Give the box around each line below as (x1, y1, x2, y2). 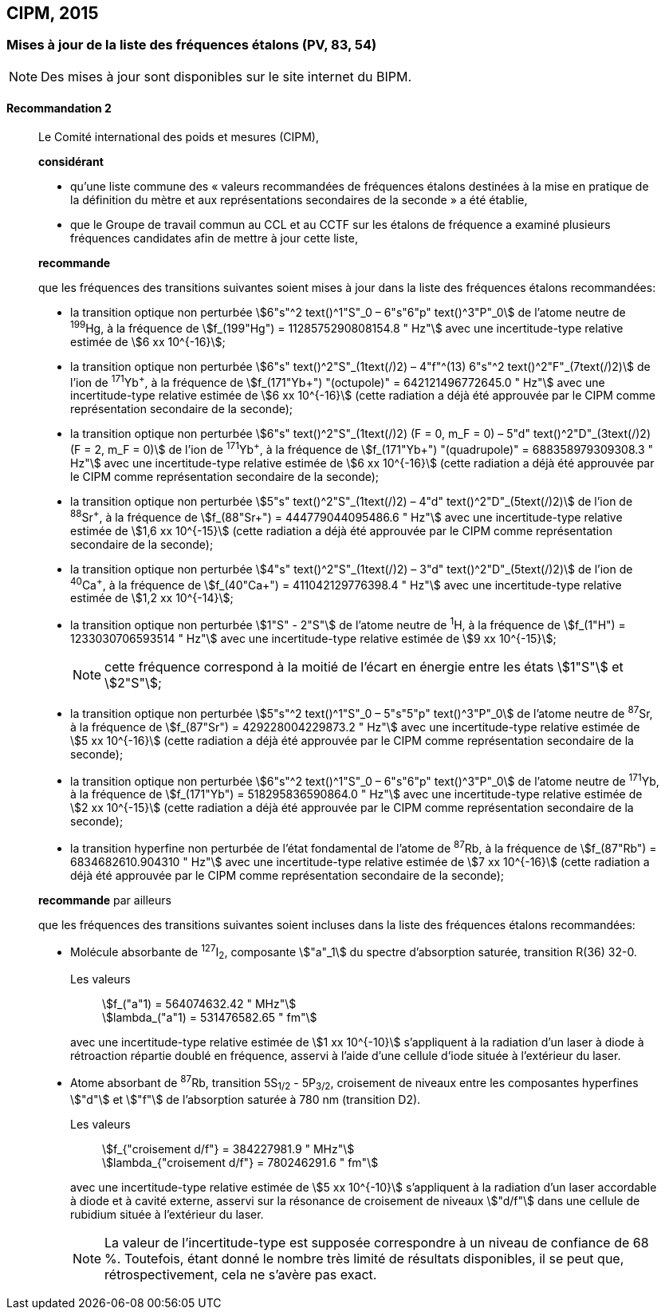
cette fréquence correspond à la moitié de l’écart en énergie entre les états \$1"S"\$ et (104, 658, 624, 675)
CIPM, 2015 (6, 3, 99, 23)
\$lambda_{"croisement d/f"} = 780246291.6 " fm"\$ (102, 1155, 379, 1169)
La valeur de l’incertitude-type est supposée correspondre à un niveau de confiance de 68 (104, 1234, 649, 1251)
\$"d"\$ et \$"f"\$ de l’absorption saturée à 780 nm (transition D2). (70, 1092, 421, 1106)
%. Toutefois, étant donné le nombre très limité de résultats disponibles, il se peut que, (104, 1250, 624, 1267)
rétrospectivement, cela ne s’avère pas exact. (104, 1266, 377, 1283)
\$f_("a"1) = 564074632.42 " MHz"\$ (102, 997, 297, 1011)
